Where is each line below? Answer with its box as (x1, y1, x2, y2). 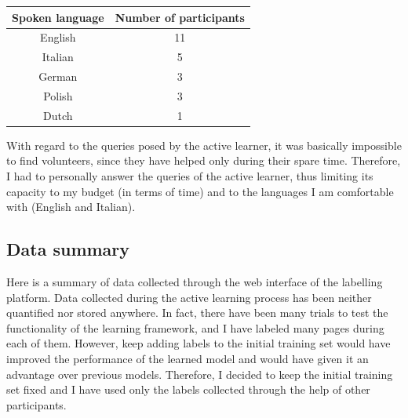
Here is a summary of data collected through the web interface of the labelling (6, 273, 383, 289)
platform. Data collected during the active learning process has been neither (6, 289, 372, 305)
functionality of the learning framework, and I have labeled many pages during (6, 319, 384, 336)
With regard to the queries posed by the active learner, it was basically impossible (6, 136, 402, 153)
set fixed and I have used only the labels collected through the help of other (6, 381, 370, 398)
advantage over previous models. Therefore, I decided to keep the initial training (6, 365, 393, 382)
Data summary (6, 237, 130, 261)
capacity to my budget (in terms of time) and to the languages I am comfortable (6, 183, 394, 199)
